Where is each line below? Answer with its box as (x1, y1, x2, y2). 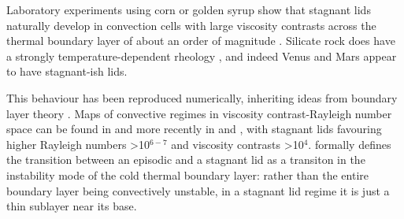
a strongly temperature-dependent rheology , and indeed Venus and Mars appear (6, 47, 397, 64)
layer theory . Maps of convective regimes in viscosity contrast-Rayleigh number (6, 105, 392, 121)
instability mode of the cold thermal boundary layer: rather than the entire (6, 166, 369, 183)
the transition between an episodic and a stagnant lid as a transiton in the (6, 151, 365, 168)
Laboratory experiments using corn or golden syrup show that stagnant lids (6, 2, 371, 17)
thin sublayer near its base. (6, 198, 137, 214)
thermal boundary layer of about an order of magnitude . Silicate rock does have (6, 32, 395, 49)
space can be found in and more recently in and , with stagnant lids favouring (6, 121, 382, 137)
